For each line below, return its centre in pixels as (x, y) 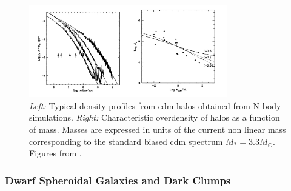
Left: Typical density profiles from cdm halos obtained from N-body (155, 105)
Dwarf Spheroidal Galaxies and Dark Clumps (118, 180)
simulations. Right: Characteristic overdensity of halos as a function (155, 117)
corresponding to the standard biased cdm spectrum (126, 141)
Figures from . (55, 153)
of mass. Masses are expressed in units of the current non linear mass (158, 129)
